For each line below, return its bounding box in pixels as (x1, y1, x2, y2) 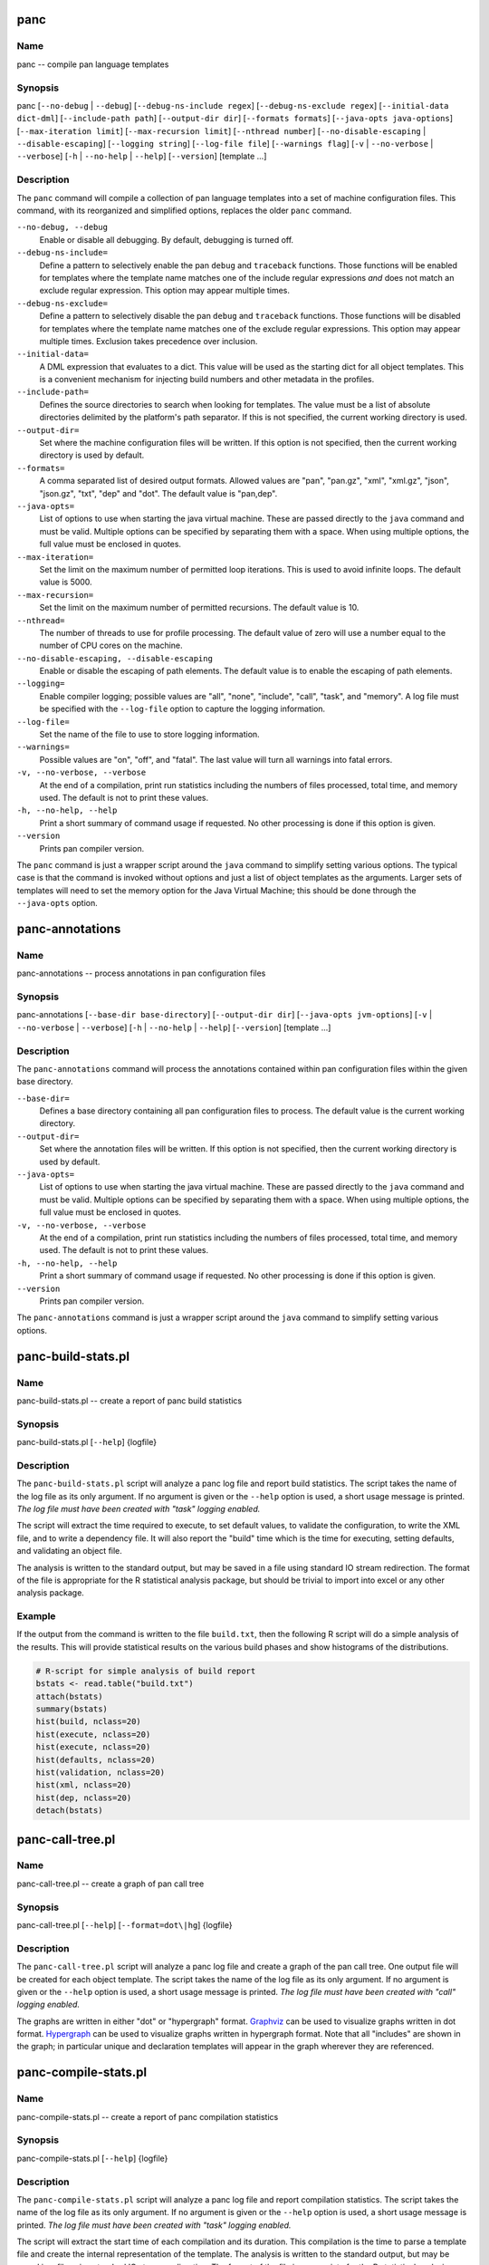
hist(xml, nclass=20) (35, 1780, 132, 1790)
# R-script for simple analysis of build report (35, 1665, 256, 1676)
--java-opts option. (16, 898, 99, 909)
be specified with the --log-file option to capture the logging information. (39, 703, 326, 715)
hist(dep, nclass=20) (35, 1792, 132, 1803)
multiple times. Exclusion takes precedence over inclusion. (39, 335, 258, 346)
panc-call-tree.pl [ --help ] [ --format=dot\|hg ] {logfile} (16, 1920, 233, 1930)
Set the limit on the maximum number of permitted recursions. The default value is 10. (39, 602, 360, 613)
